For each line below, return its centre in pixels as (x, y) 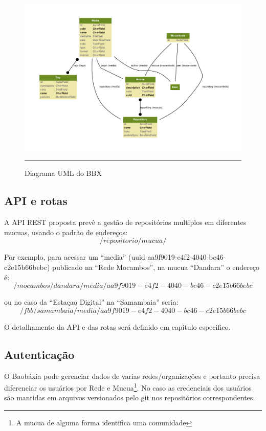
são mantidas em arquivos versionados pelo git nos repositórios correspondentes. (130, 398)
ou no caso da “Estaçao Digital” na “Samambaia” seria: (91, 302)
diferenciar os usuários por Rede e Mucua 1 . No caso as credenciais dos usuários (128, 387)
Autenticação (39, 354)
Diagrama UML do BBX (63, 173)
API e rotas (36, 201)
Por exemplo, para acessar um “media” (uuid (75, 257)
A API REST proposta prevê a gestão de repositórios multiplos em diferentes (125, 222)
